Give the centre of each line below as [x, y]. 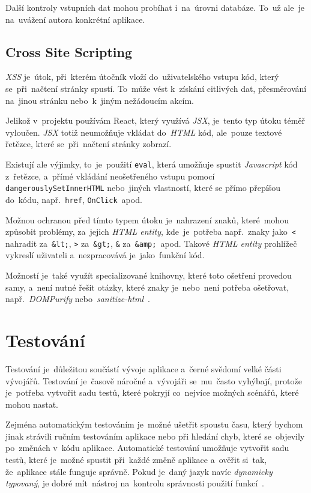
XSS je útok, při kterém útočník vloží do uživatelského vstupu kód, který [142, 77]
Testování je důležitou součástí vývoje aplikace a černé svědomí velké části [143, 368]
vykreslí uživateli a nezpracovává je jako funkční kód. [105, 255]
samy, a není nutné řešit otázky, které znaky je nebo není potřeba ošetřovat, [147, 287]
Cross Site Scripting [69, 51]
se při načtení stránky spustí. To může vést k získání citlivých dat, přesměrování [156, 88]
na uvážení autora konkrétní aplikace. [75, 19]
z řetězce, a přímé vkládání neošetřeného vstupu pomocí [110, 176]
